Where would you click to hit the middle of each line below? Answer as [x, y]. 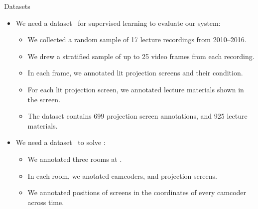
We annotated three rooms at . [75, 159]
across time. [46, 202]
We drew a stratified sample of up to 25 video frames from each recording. [141, 56]
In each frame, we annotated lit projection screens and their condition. [135, 73]
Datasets [17, 6]
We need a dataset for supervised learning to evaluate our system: [118, 23]
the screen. [44, 99]
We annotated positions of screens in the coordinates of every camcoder [137, 192]
